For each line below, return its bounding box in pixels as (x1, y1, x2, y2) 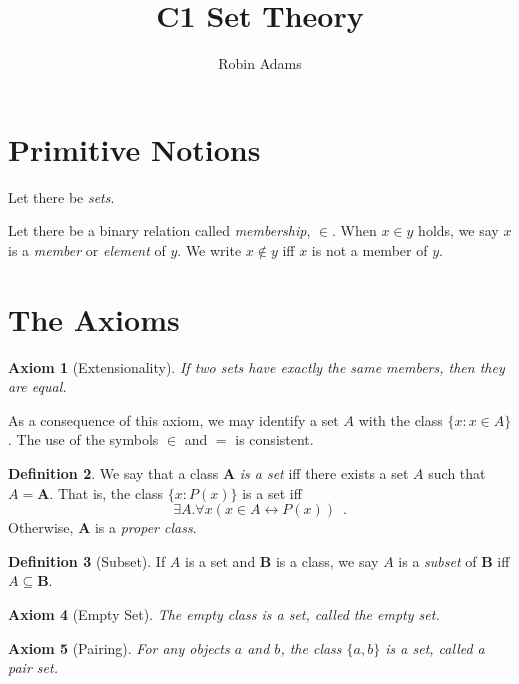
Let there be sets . (8, 186, 115, 207)
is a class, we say (275, 550, 379, 571)
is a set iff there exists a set (239, 462, 409, 483)
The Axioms (8, 298, 180, 339)
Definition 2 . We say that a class (8, 462, 219, 483)
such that (428, 462, 486, 483)
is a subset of (398, 550, 477, 571)
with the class (358, 409, 443, 430)
